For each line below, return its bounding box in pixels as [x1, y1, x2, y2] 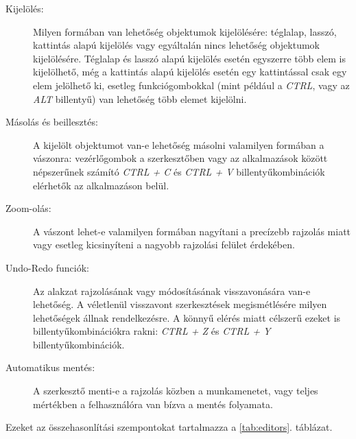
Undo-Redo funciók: [5, 260, 89, 274]
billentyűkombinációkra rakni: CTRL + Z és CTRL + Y [33, 324, 271, 338]
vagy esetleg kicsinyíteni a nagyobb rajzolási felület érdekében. [33, 237, 295, 252]
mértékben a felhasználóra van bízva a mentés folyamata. [33, 396, 273, 411]
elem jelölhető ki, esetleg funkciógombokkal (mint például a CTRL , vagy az [33, 78, 350, 92]
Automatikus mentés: [5, 360, 95, 375]
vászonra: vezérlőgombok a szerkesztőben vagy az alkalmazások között [33, 151, 328, 165]
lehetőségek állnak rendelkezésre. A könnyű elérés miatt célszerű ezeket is [33, 310, 341, 324]
